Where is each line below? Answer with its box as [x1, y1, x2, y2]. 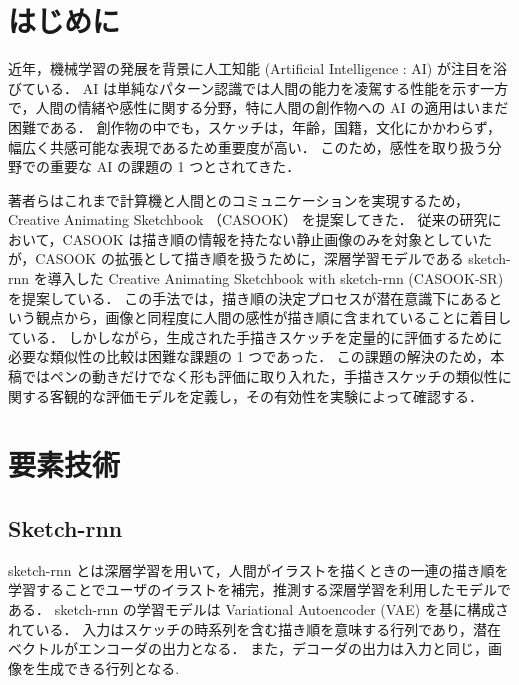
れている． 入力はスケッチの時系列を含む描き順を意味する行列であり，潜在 [8, 618, 502, 639]
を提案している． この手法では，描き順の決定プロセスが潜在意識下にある [8, 287, 489, 308]
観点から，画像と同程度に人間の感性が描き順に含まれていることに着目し [35, 307, 512, 328]
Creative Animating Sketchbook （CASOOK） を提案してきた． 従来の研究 [8, 209, 488, 230]
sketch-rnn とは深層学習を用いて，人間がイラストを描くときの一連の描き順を [8, 559, 509, 580]
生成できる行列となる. [35, 657, 180, 678]
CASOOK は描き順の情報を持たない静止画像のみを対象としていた [62, 228, 492, 249]
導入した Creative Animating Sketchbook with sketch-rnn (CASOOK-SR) [47, 268, 504, 289]
